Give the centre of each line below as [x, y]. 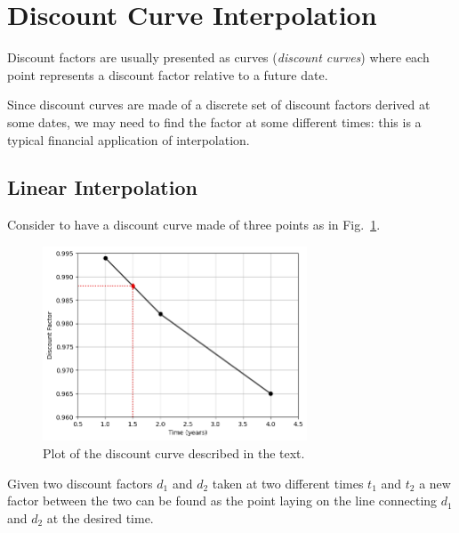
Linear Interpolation [102, 187]
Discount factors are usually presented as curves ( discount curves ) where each [218, 57]
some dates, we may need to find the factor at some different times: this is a [214, 121]
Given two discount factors [80, 483]
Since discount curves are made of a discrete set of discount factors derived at [219, 105]
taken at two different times [288, 483]
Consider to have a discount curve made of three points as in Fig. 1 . [194, 225]
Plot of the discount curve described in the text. [174, 452]
